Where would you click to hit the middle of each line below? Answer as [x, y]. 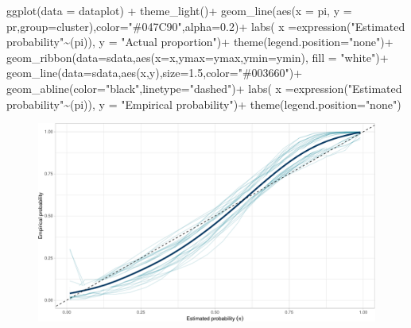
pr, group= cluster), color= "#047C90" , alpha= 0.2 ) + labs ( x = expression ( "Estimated [206, 26]
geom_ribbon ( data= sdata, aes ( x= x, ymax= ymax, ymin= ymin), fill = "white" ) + [198, 57]
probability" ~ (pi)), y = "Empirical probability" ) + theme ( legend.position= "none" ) [204, 104]
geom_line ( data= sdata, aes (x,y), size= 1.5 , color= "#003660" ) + [155, 73]
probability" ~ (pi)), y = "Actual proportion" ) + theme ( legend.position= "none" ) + [200, 42]
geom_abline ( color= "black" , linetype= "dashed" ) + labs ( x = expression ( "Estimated [204, 88]
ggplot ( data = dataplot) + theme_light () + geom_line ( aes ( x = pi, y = [179, 10]
